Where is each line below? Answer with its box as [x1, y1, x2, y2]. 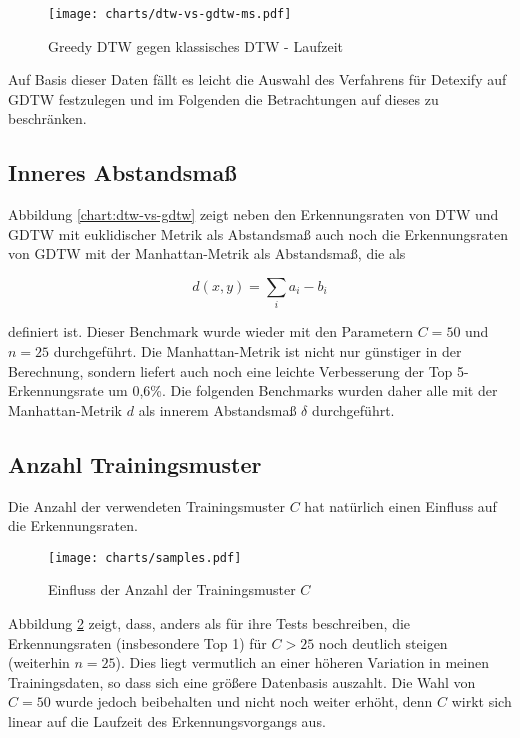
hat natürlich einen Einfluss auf [304, 495, 497, 516]
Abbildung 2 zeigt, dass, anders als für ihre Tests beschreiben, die [8, 612, 411, 633]
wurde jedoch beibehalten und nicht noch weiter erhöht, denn [55, 691, 433, 712]
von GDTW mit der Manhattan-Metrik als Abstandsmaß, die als [8, 243, 406, 264]
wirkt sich [451, 691, 512, 712]
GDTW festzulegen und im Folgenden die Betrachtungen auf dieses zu [8, 88, 439, 109]
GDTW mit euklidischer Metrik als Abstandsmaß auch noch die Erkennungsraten [8, 223, 508, 244]
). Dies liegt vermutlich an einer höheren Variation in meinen [115, 652, 489, 673]
